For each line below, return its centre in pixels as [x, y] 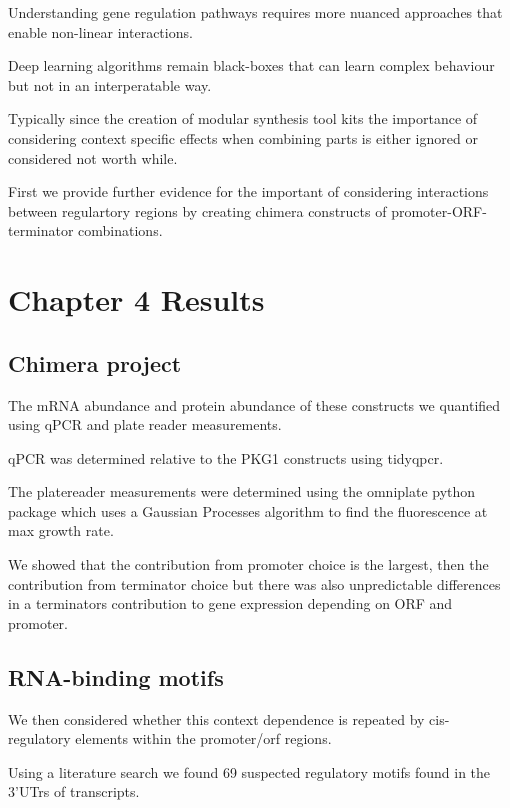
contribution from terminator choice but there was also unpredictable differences [254, 583]
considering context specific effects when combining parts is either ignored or [243, 137]
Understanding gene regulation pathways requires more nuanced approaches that [255, 12]
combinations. [120, 230]
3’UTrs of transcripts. [74, 791]
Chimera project [95, 362]
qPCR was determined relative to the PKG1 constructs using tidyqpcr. [226, 457]
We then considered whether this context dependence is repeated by [216, 718]
